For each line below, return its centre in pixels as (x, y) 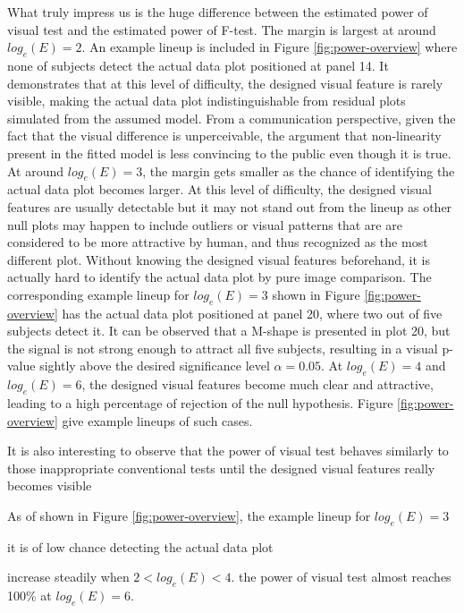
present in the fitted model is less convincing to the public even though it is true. (229, 153)
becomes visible (50, 485)
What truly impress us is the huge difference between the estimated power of (218, 12)
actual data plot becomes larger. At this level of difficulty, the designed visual (219, 189)
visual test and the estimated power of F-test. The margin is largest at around (222, 29)
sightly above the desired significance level (155, 366)
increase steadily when (68, 577)
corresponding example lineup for (98, 294)
